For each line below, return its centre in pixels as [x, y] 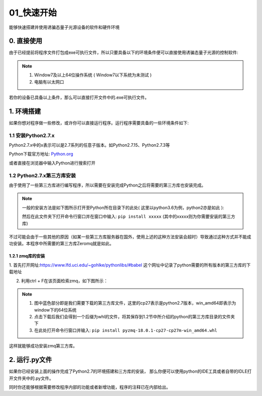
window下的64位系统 [56, 310]
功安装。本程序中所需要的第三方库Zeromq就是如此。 [61, 243]
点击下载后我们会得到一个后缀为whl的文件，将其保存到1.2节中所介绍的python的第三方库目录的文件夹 [135, 317]
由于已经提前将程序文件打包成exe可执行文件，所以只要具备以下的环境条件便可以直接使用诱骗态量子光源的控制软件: [124, 52]
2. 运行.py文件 [31, 360]
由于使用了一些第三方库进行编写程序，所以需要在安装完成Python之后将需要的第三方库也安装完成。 [107, 185]
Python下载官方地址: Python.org [41, 154]
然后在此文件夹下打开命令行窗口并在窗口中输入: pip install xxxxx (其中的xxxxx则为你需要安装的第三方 [129, 217]
